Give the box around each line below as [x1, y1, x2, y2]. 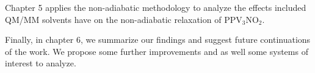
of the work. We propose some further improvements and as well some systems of [5, 45, 308, 57]
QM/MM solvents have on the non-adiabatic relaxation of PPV [5, 13, 242, 25]
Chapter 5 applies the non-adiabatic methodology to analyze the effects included [5, 1, 306, 13]
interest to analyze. [5, 57, 76, 69]
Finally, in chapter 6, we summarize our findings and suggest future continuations [5, 33, 311, 46]
